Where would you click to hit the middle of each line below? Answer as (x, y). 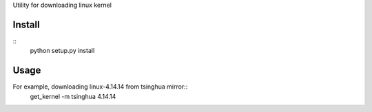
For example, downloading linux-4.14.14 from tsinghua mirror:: (100, 87)
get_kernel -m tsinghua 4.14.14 (73, 96)
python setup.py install (62, 51)
